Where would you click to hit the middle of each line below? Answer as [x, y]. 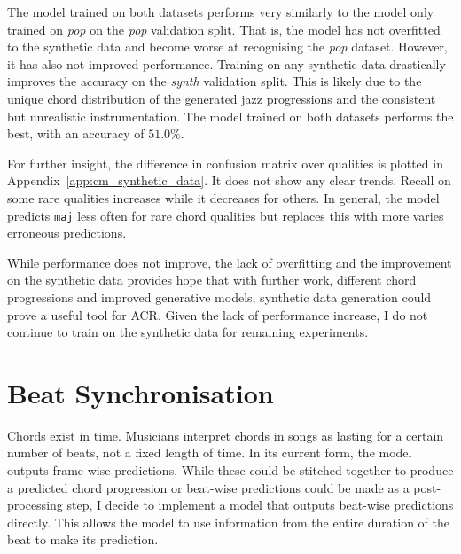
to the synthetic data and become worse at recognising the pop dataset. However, [227, 47]
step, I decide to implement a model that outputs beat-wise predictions [260, 505]
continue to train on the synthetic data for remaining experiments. [188, 332]
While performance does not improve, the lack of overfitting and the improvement [230, 262]
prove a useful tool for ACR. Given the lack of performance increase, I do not [218, 314]
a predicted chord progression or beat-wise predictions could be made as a [208, 487]
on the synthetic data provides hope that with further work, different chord [212, 280]
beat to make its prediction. [83, 539]
